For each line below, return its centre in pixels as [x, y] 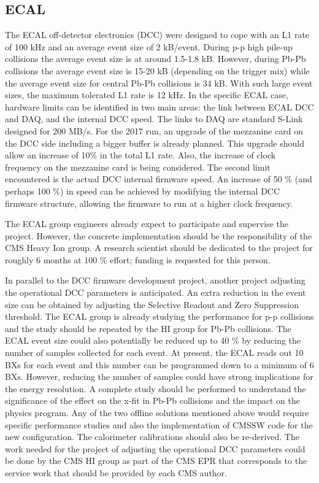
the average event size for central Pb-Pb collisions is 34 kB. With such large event [159, 83]
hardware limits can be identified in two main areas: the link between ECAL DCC [159, 106]
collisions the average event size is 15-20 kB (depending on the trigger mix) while [157, 70]
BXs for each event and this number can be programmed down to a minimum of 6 [159, 364]
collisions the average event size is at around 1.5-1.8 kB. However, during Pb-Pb [156, 59]
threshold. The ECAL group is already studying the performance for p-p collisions [159, 316]
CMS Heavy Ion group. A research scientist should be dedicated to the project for [159, 248]
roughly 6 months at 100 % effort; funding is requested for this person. [138, 259]
